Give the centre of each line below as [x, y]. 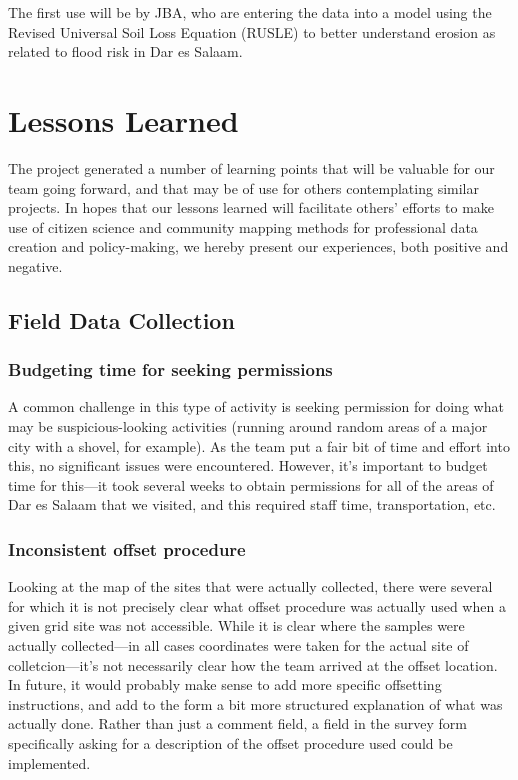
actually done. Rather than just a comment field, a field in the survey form [237, 723]
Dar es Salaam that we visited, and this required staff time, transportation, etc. [252, 504]
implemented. [49, 762]
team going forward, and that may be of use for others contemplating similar [243, 187]
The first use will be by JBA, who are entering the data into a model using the [250, 12]
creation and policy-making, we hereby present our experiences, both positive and [258, 246]
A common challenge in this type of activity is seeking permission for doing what [256, 406]
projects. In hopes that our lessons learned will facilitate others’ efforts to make [251, 207]
